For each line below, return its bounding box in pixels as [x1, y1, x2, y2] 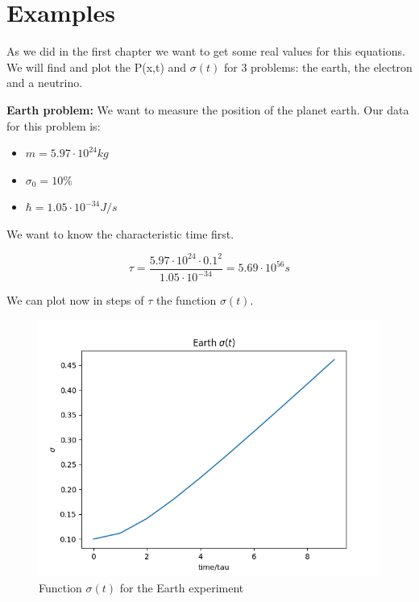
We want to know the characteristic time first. [6, 225, 234, 242]
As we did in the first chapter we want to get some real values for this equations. [6, 43, 405, 60]
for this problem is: [6, 117, 101, 134]
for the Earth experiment [119, 579, 244, 596]
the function [156, 292, 217, 309]
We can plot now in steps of [6, 292, 144, 309]
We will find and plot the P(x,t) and [6, 58, 187, 75]
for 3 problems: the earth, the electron [223, 58, 413, 75]
